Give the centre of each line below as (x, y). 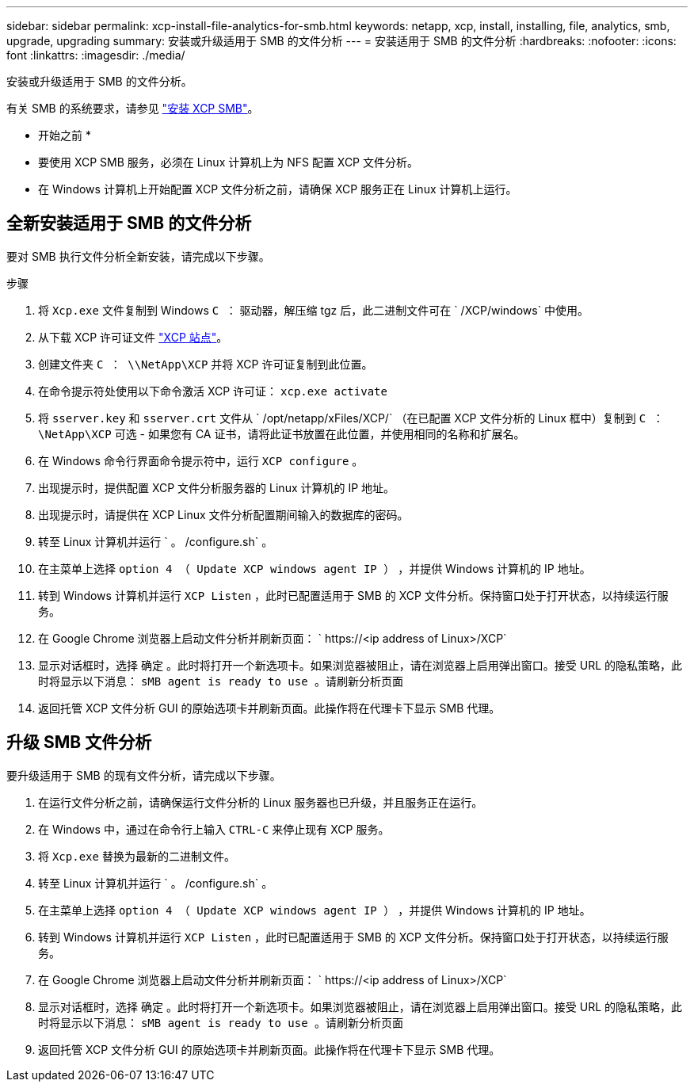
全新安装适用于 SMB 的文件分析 (129, 223)
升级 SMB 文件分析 (79, 743)
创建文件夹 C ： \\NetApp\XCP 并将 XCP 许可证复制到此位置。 (206, 364)
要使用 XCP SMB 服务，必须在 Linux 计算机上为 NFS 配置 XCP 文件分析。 (228, 162)
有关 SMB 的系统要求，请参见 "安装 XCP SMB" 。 (133, 108)
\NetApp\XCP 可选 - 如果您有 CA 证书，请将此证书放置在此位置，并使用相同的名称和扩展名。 (282, 433)
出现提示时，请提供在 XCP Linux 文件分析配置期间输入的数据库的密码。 (223, 514)
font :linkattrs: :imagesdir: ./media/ (96, 55)
